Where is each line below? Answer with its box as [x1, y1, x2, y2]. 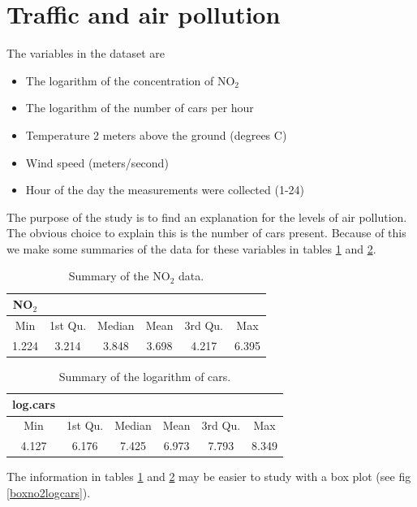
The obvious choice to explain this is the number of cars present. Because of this [6, 224, 406, 241]
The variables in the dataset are [6, 45, 166, 62]
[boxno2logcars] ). [6, 483, 91, 500]
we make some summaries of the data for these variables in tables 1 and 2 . [6, 240, 376, 257]
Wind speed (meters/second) [25, 154, 169, 171]
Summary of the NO [68, 267, 170, 284]
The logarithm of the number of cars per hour [25, 99, 254, 116]
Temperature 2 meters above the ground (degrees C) [25, 126, 287, 143]
